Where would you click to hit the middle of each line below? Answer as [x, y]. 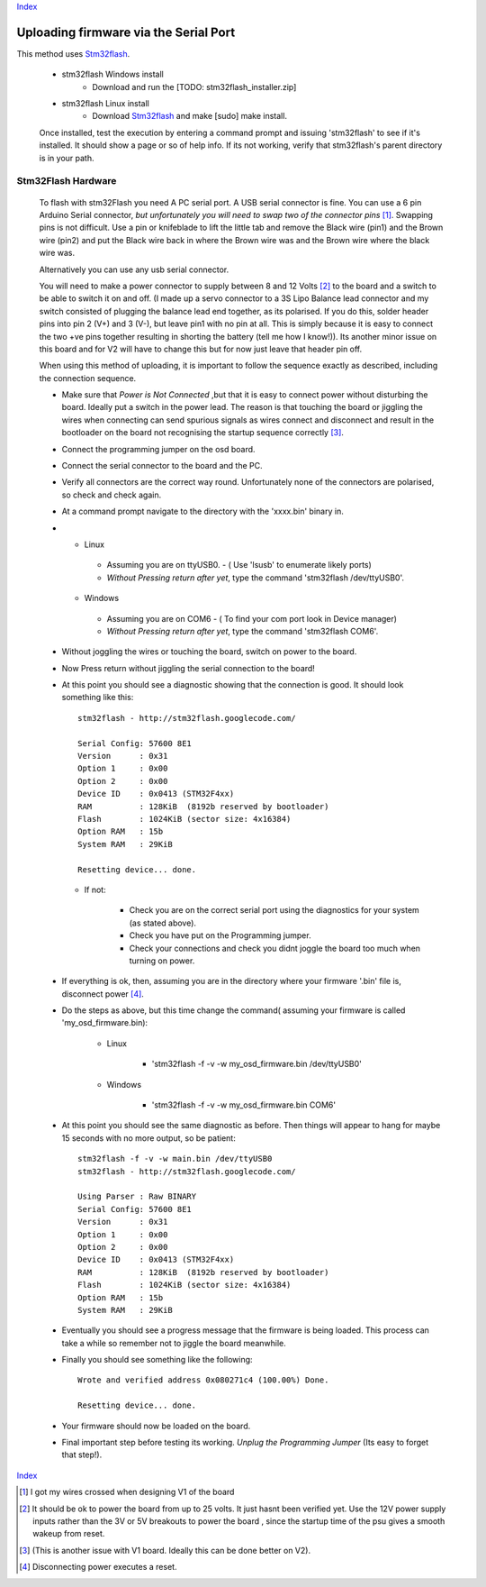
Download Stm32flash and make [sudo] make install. [190, 116]
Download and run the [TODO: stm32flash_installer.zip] [194, 87]
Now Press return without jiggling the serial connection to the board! [188, 668]
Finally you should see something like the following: [157, 1360]
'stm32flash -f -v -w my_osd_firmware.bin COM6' [244, 1105]
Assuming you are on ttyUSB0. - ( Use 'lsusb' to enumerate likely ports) [239, 565]
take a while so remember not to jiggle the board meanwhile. [174, 1343]
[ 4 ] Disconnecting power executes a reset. [98, 1567]
